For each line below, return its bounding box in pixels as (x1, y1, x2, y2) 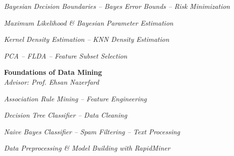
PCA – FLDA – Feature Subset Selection (4, 50, 128, 61)
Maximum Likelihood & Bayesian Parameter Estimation (4, 17, 173, 28)
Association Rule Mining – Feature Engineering (4, 93, 147, 103)
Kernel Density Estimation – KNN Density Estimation (4, 34, 169, 44)
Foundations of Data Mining (4, 67, 102, 77)
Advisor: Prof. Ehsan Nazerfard (4, 76, 99, 87)
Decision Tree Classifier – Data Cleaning (4, 110, 127, 120)
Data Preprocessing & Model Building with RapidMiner (4, 143, 170, 153)
